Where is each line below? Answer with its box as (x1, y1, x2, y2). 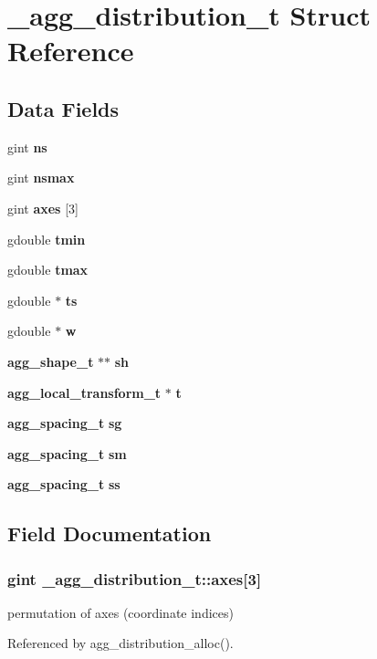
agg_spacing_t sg (7, 413, 122, 433)
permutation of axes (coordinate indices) (7, 602, 234, 622)
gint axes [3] (7, 198, 79, 217)
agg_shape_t (7, 351, 94, 371)
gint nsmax (7, 168, 75, 187)
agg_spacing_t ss (7, 475, 120, 494)
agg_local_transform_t (7, 382, 162, 402)
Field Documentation (7, 519, 212, 548)
